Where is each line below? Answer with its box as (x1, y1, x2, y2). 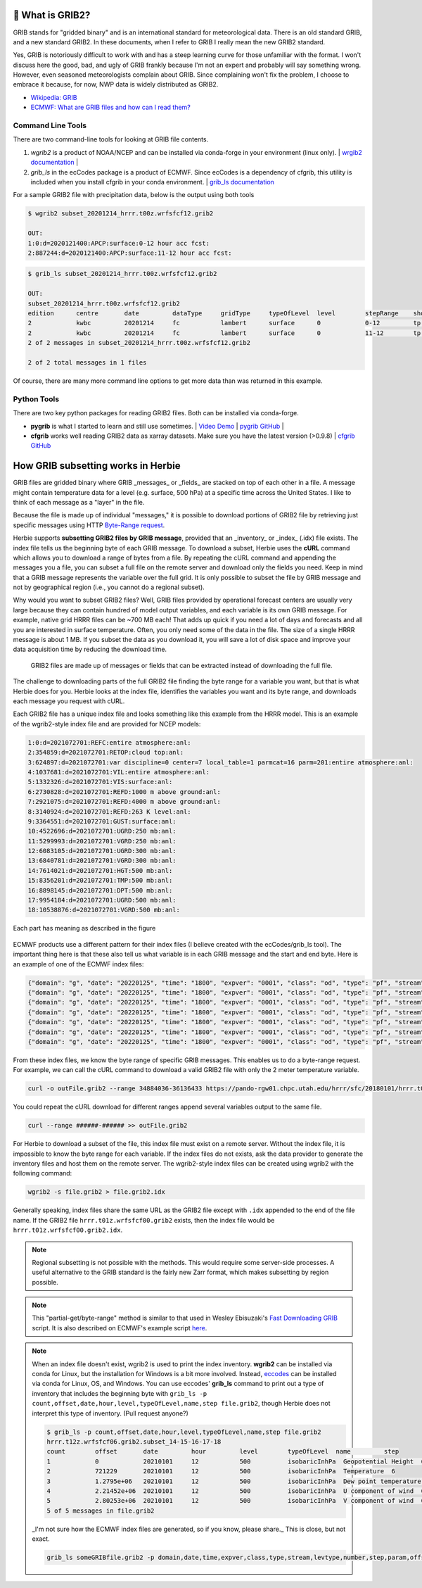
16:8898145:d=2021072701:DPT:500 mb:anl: (27, 886, 173, 894)
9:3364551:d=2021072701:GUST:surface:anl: (27, 817, 177, 825)
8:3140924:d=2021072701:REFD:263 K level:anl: (27, 807, 191, 816)
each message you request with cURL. (13, 697, 125, 705)
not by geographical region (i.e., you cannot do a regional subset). (13, 583, 205, 591)
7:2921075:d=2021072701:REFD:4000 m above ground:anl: (27, 798, 221, 806)
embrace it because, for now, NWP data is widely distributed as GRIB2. (13, 80, 219, 89)
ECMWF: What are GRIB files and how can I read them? (30, 103, 191, 112)
